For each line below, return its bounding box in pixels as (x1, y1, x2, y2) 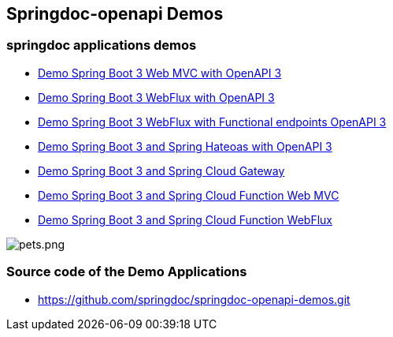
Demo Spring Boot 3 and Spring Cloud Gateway (38, 163, 285, 178)
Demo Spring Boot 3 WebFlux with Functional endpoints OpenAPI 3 (38, 114, 387, 129)
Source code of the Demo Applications (6, 264, 247, 280)
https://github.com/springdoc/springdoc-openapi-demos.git (38, 292, 350, 306)
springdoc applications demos (6, 37, 197, 54)
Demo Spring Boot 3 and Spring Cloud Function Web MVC (38, 188, 339, 202)
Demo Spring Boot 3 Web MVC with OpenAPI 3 (38, 66, 282, 80)
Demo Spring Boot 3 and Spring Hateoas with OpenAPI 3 (38, 139, 332, 153)
